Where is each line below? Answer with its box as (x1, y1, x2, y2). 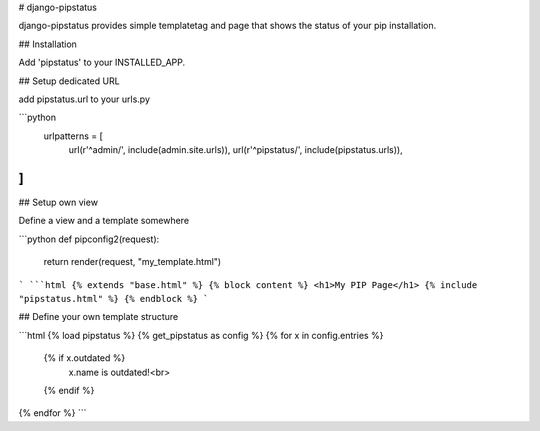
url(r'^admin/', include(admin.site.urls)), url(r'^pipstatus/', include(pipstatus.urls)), (68, 144, 404, 156)
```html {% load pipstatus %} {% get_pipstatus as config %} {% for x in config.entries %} (18, 329, 384, 341)
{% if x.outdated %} (43, 352, 126, 364)
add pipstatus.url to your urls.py (18, 93, 150, 105)
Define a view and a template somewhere (18, 215, 190, 227)
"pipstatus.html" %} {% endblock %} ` (18, 293, 209, 304)
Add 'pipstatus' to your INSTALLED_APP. (18, 56, 186, 69)
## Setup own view (18, 196, 99, 209)
